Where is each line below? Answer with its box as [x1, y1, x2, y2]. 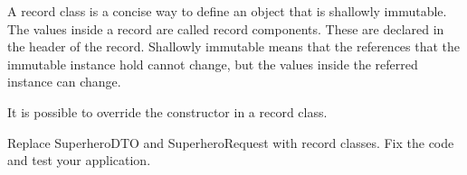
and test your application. [7, 151, 151, 170]
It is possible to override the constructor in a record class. [7, 102, 328, 121]
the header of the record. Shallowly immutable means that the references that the [7, 37, 461, 56]
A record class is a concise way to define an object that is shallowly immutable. [7, 2, 447, 20]
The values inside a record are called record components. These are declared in [7, 19, 444, 38]
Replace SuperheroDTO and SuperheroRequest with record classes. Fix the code [7, 133, 454, 152]
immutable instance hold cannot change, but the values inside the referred [7, 54, 418, 73]
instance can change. [7, 72, 121, 91]
